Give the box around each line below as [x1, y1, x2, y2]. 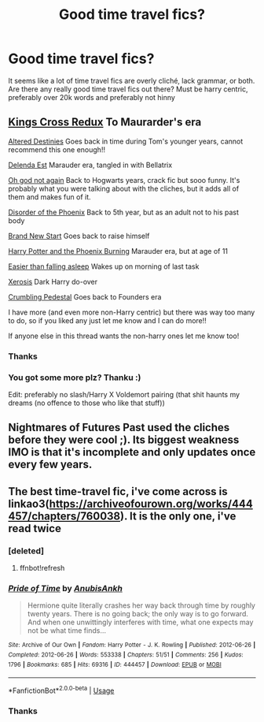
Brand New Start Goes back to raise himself [8, 231, 150, 240]
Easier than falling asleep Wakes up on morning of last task [8, 262, 200, 271]
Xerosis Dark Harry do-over [8, 277, 98, 286]
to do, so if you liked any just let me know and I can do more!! [8, 315, 207, 325]
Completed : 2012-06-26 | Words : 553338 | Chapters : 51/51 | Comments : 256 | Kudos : [8, 651, 244, 659]
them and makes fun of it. [8, 192, 92, 202]
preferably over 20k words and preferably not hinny [8, 92, 175, 102]
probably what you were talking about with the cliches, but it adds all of [8, 184, 240, 193]
